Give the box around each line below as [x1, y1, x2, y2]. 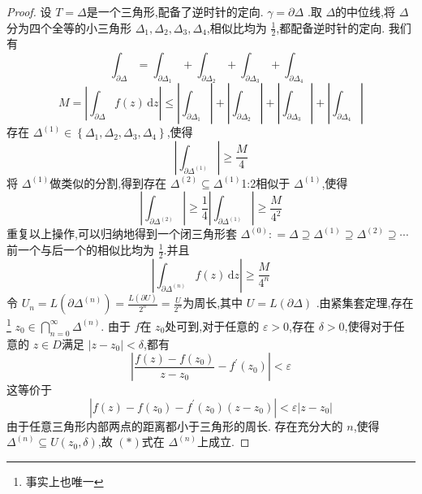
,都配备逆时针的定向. [276, 19, 385, 36]
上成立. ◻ [196, 433, 250, 450]
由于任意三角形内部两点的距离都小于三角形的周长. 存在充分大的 [6, 417, 343, 434]
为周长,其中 [183, 294, 243, 311]
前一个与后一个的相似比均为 [6, 241, 154, 258]
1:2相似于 [241, 174, 291, 191]
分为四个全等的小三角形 [6, 19, 131, 36]
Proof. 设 [6, 3, 52, 19]
